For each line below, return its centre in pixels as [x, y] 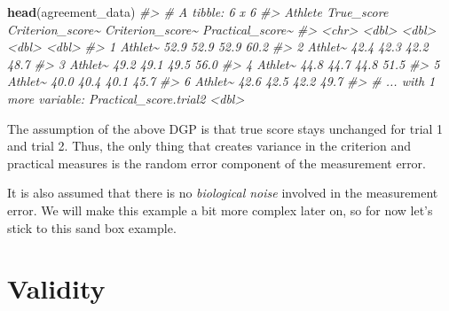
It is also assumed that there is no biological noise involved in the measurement [223, 193]
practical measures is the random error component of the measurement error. [217, 163]
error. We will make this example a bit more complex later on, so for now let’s [220, 210]
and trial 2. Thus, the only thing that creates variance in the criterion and [209, 146]
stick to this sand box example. [92, 227]
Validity [56, 288]
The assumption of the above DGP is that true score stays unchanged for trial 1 [225, 128]
